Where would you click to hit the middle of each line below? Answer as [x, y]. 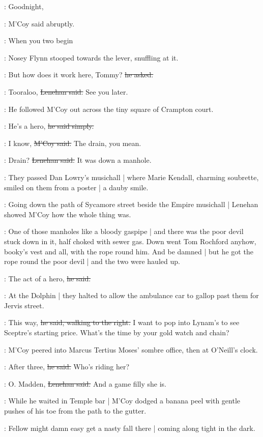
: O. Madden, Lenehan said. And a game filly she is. [85, 383]
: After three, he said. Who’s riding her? [67, 367]
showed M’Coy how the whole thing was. [68, 214]
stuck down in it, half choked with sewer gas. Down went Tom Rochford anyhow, [130, 241]
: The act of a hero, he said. [48, 278]
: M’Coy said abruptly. [39, 23]
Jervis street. [24, 305]
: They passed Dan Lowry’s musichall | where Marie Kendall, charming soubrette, [131, 177]
